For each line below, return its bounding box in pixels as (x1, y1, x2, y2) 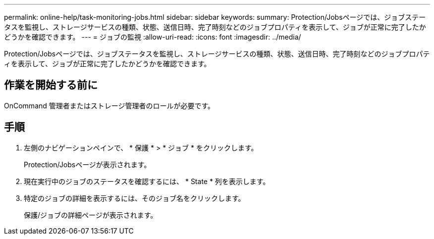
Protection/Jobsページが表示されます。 (24, 160, 151, 169)
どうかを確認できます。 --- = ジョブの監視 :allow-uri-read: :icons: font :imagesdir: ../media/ (4, 33, 301, 41)
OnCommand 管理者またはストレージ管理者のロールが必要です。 (4, 101, 215, 110)
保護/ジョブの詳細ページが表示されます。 (24, 210, 158, 219)
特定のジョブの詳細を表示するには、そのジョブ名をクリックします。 (24, 193, 245, 202)
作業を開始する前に (4, 79, 98, 92)
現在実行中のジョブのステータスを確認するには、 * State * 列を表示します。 (24, 177, 270, 186)
